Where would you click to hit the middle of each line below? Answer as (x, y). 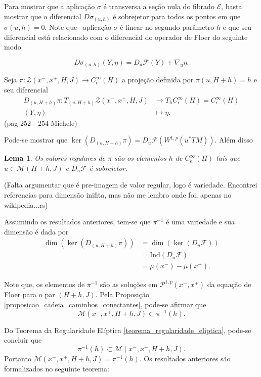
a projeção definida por (158, 80)
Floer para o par (30, 294)
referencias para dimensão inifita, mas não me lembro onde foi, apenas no (118, 194)
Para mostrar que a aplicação (50, 6)
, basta (232, 6)
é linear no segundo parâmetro (167, 27)
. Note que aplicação (78, 27)
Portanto (18, 358)
